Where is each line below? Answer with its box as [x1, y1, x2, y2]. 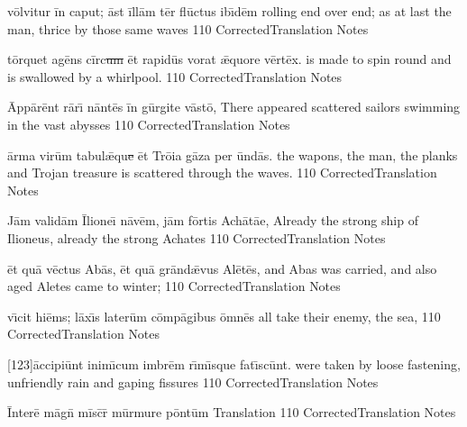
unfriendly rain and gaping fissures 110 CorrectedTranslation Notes [7, 372, 379, 391]
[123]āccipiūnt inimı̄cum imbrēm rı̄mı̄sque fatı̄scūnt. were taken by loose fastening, [7, 354, 461, 373]
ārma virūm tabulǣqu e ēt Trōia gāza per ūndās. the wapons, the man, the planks [7, 145, 458, 164]
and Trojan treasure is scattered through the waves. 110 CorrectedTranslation [7, 163, 437, 182]
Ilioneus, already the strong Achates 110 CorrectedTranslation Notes [7, 228, 386, 247]
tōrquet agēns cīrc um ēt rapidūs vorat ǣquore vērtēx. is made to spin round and [7, 50, 452, 68]
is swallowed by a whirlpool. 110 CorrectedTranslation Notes [7, 67, 343, 86]
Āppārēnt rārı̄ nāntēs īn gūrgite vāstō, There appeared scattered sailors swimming [7, 97, 461, 116]
